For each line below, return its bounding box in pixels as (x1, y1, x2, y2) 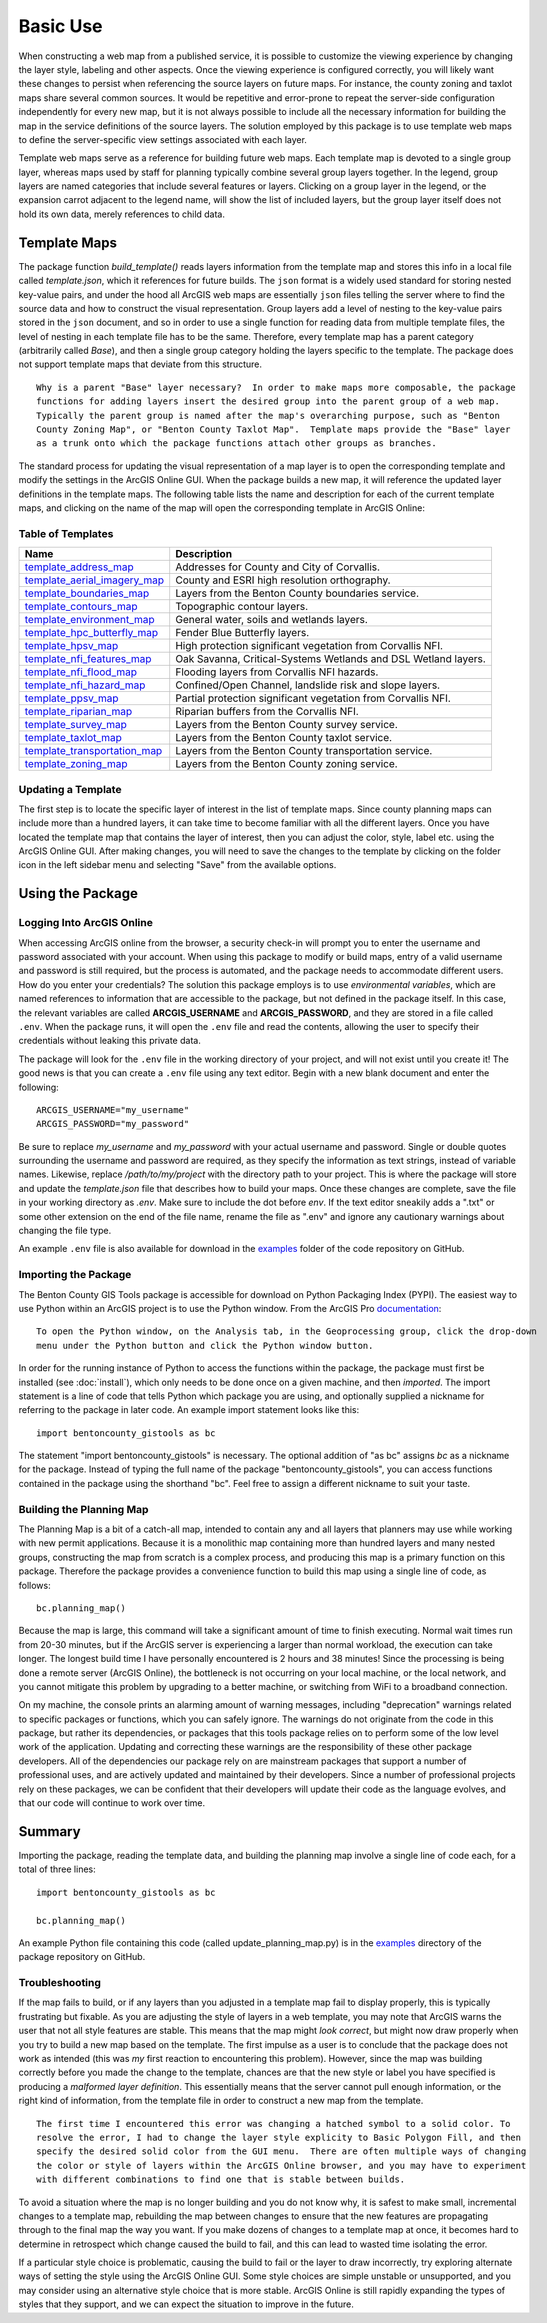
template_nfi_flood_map (24, 665, 138, 679)
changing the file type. (18, 1225, 112, 1237)
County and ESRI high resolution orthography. (175, 573, 391, 587)
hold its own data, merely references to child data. (18, 208, 225, 220)
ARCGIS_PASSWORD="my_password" (36, 1118, 190, 1130)
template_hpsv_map (24, 639, 119, 653)
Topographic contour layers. (175, 600, 309, 614)
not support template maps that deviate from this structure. (18, 358, 263, 370)
